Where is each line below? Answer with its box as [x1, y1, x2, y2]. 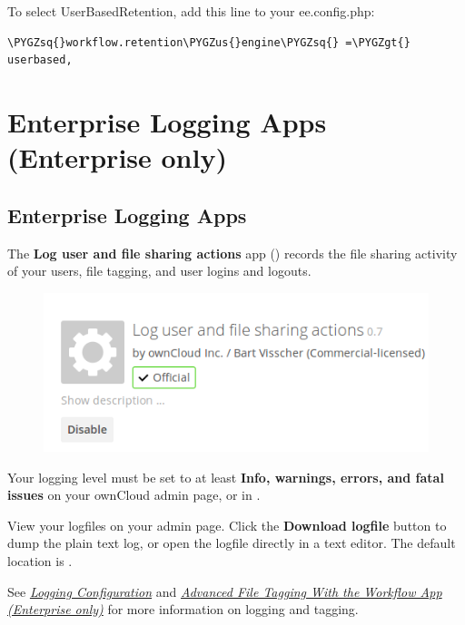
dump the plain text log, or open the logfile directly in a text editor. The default [7, 533, 456, 552]
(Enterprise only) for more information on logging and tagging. [7, 600, 359, 619]
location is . [7, 552, 73, 571]
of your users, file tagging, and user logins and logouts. [7, 261, 312, 280]
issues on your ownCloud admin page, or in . [7, 485, 261, 504]
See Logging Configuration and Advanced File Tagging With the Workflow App [7, 581, 442, 601]
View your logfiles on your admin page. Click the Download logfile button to [7, 515, 447, 534]
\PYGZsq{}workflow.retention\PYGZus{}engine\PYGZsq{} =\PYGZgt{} [7, 35, 411, 49]
